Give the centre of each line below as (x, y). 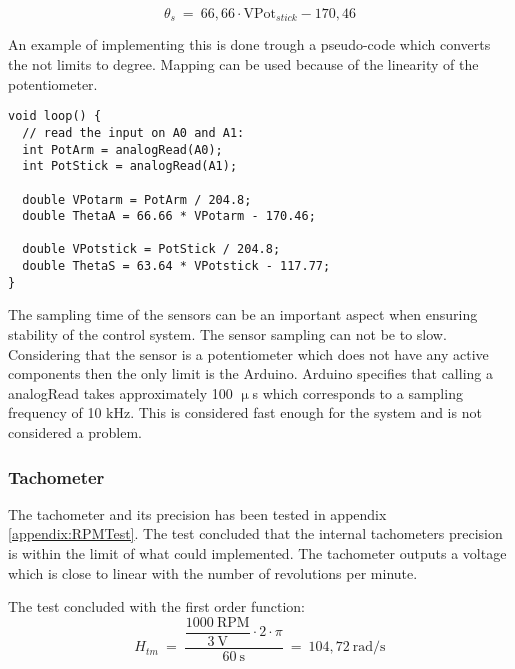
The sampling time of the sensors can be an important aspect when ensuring (243, 314)
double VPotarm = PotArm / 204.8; (137, 199)
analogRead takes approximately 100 (120, 392)
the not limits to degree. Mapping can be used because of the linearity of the (243, 64)
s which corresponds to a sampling (357, 392)
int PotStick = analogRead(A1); (130, 166)
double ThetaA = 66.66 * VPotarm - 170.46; (169, 216)
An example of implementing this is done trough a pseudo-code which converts (249, 44)
